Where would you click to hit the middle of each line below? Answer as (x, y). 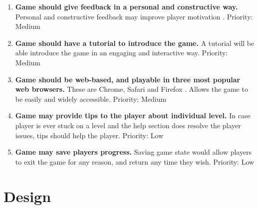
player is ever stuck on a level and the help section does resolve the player (128, 125)
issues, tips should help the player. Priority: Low (89, 135)
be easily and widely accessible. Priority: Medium (91, 99)
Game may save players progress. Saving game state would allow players (133, 152)
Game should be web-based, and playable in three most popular (128, 79)
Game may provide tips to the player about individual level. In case (133, 115)
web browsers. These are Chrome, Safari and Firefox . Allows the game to (131, 89)
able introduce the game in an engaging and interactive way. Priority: (122, 53)
